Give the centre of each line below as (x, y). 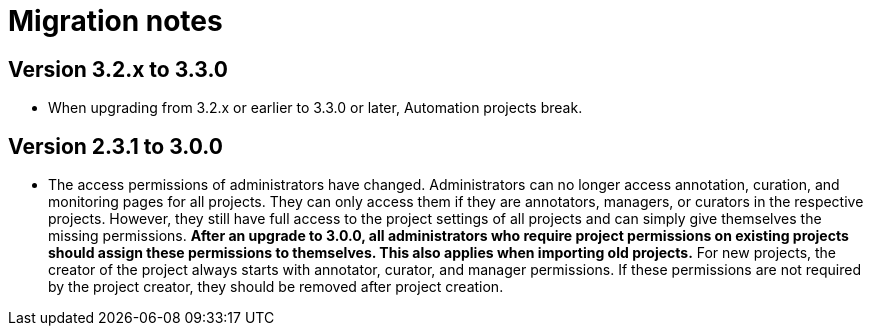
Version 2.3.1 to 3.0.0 (115, 146)
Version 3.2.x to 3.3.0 (118, 69)
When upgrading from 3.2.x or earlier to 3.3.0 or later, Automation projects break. (315, 108)
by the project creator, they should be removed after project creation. (276, 287)
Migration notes (115, 21)
